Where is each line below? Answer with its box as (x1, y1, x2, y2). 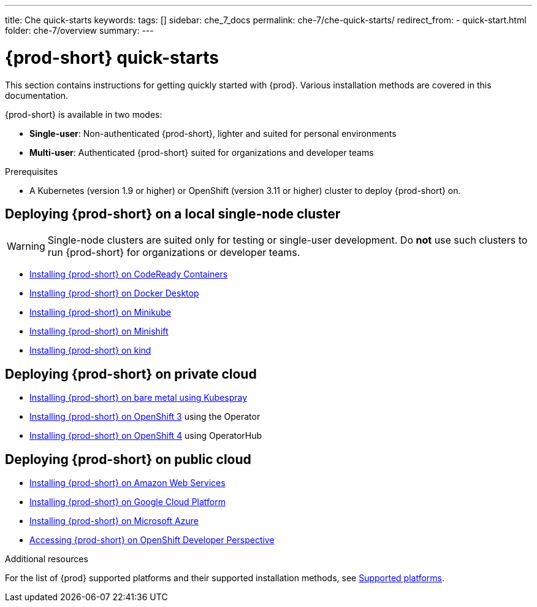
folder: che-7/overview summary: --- (5, 25, 154, 36)
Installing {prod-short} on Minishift (29, 326, 169, 337)
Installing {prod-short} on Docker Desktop (29, 288, 199, 299)
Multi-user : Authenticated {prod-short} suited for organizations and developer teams (29, 147, 374, 158)
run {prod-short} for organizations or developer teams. (47, 246, 300, 259)
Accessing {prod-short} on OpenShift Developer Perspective (29, 535, 275, 546)
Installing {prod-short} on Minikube (29, 307, 171, 318)
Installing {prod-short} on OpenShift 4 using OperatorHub (29, 430, 262, 441)
